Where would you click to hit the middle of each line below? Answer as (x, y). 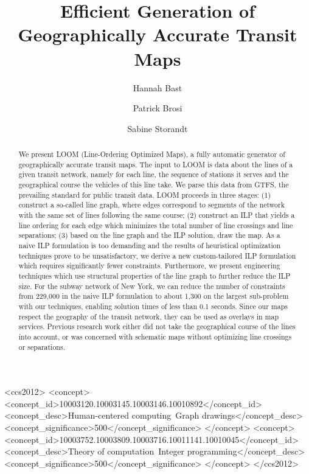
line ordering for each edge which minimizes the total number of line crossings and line (156, 225)
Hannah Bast (158, 87)
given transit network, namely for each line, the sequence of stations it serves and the (154, 174)
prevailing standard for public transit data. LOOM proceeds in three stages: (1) (145, 194)
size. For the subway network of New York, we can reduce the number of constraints (152, 286)
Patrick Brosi (158, 108)
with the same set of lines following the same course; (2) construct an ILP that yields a (157, 215)
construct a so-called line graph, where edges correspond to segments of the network (151, 205)
